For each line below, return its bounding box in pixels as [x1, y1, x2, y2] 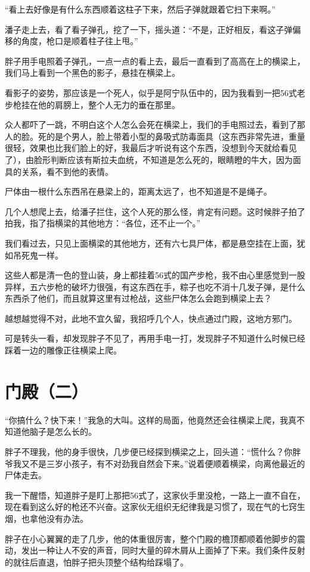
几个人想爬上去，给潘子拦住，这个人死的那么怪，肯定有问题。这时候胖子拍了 [5, 205, 305, 217]
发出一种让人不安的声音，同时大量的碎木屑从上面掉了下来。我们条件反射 [21, 544, 305, 556]
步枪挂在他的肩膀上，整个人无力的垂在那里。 [5, 98, 180, 110]
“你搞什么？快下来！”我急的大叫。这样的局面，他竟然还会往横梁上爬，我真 [5, 413, 297, 426]
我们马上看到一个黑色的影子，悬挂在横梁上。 [5, 66, 180, 79]
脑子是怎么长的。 [29, 425, 97, 438]
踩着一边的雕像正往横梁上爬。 [5, 344, 122, 356]
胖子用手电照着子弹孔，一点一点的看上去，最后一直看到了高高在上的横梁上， [5, 54, 305, 67]
